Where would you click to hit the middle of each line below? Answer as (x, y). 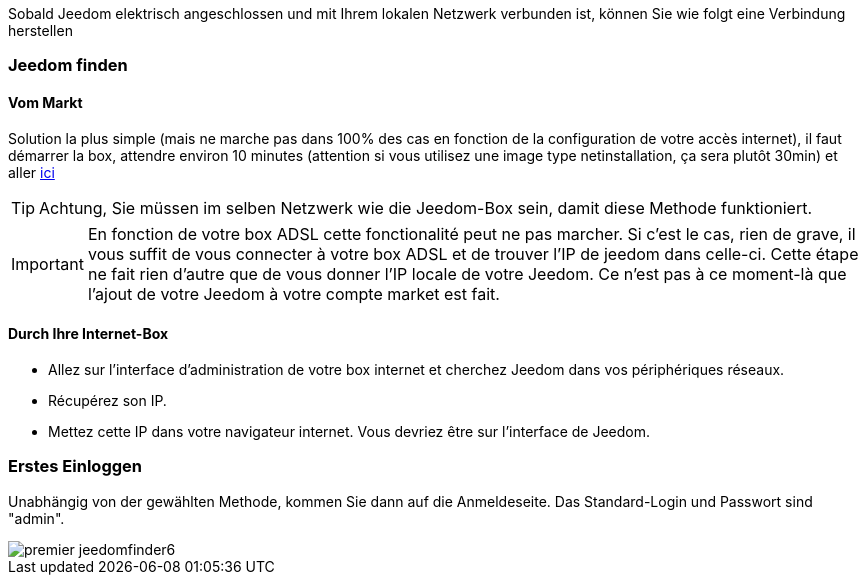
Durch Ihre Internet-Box (88, 334)
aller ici (31, 172)
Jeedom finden (68, 65)
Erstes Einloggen (75, 466)
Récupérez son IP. (107, 400)
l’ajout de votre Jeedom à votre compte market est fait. (293, 293)
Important (47, 263)
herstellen (40, 30)
